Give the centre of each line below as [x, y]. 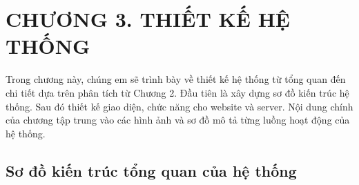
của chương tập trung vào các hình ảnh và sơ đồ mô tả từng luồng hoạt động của [178, 120]
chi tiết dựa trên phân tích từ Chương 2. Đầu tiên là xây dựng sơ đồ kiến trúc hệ [177, 92]
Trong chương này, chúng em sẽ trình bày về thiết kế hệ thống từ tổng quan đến [176, 79]
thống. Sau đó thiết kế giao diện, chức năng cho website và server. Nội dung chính [179, 106]
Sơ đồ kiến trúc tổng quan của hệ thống [151, 170]
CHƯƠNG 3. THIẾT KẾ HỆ [148, 19]
